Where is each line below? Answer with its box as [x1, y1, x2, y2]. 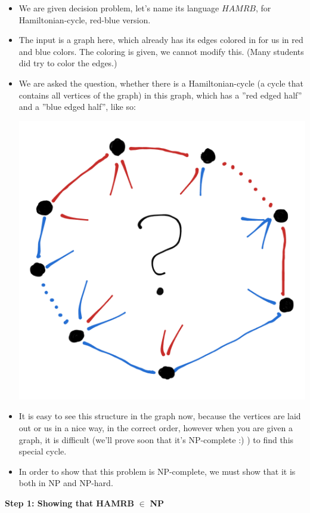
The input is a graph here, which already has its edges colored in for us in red [18, 33, 303, 46]
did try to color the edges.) [18, 57, 117, 69]
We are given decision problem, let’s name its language [18, 2, 219, 14]
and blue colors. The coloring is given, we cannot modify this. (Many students [18, 45, 304, 57]
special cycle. [18, 445, 67, 457]
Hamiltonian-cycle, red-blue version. [18, 13, 151, 26]
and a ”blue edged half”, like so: [18, 100, 136, 113]
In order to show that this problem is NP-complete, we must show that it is [18, 465, 296, 477]
